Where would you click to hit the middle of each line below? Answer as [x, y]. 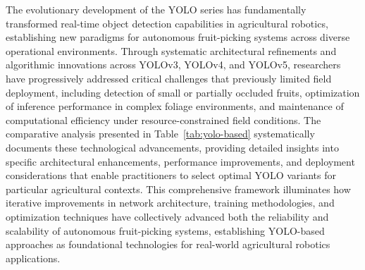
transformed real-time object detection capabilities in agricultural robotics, [167, 23]
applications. [33, 258]
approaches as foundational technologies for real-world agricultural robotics [168, 244]
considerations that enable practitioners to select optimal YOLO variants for [171, 175]
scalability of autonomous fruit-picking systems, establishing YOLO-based [165, 230]
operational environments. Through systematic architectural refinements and [171, 50]
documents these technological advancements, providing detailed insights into [172, 147]
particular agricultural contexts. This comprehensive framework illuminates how [178, 189]
